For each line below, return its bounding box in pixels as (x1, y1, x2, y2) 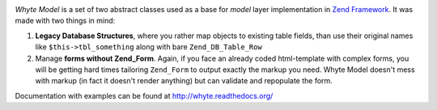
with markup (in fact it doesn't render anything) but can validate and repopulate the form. (35, 76, 333, 86)
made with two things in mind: (15, 16, 116, 26)
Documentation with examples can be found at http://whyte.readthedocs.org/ (15, 91, 274, 100)
